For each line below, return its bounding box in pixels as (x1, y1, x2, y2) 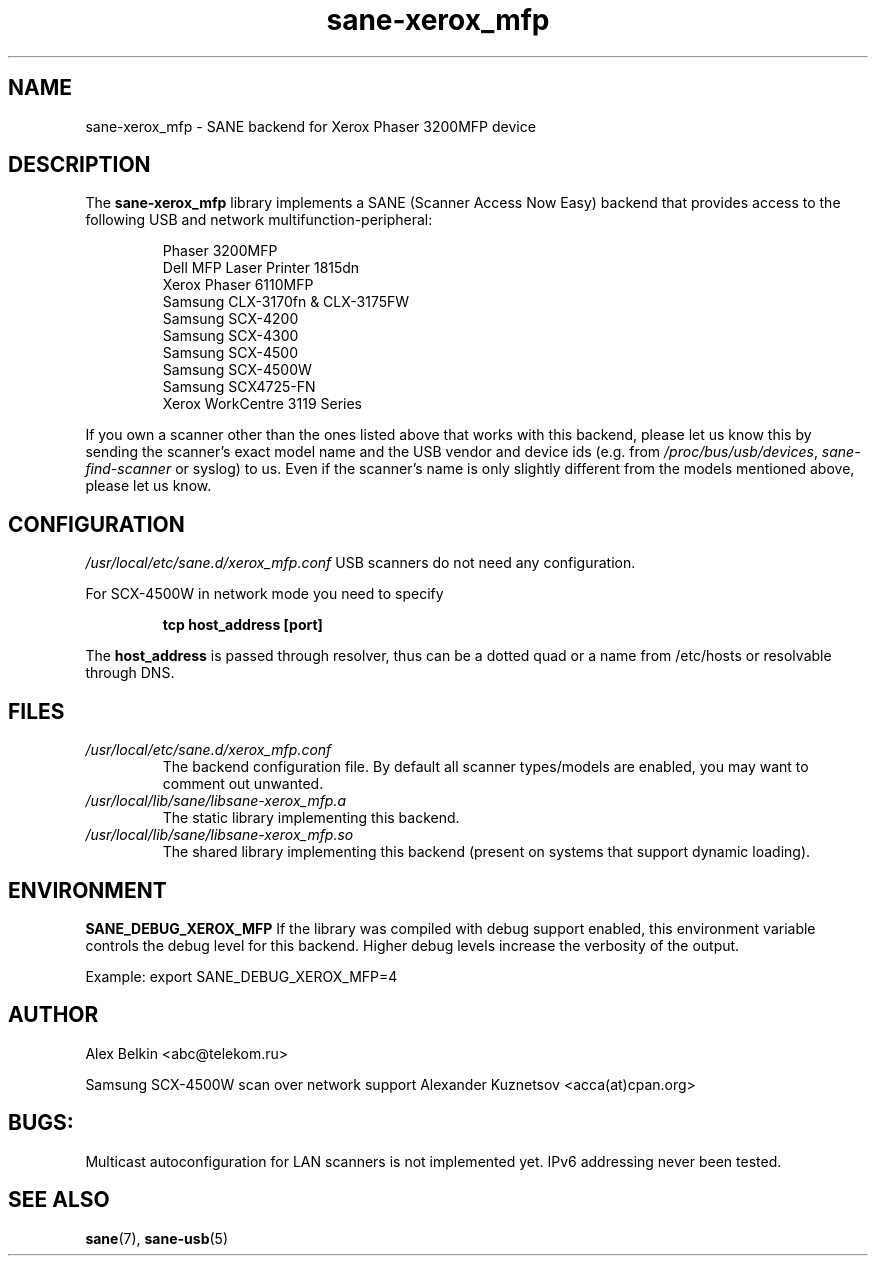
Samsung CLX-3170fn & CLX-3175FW (162, 293, 410, 311)
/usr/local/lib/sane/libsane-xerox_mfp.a (85, 792, 347, 810)
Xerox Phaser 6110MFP (162, 276, 314, 294)
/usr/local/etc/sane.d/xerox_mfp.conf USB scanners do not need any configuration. (85, 554, 636, 572)
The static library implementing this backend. (162, 809, 460, 827)
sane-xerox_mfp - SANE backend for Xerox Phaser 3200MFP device (85, 117, 536, 135)
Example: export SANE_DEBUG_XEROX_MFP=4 (85, 967, 398, 985)
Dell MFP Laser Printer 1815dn (162, 259, 360, 277)
